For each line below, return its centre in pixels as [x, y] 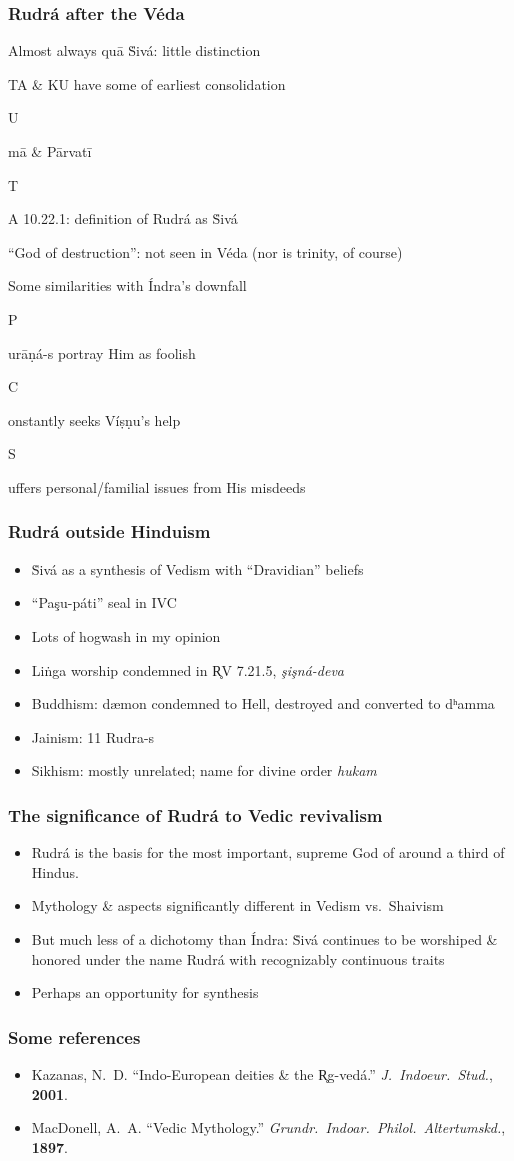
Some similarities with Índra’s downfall [127, 285]
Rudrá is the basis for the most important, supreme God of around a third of [268, 852]
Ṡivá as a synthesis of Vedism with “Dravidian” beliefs [197, 568]
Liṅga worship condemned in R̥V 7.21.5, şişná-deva [187, 669]
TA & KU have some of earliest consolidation [147, 83]
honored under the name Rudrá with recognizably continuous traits [238, 958]
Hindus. [55, 871]
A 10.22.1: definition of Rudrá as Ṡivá [123, 218]
